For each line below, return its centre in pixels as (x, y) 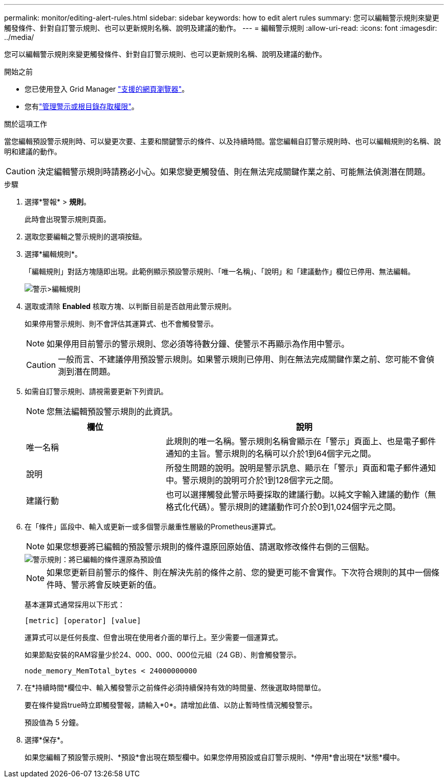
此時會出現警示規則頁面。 (68, 219)
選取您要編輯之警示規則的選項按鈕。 (85, 236)
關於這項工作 (26, 124)
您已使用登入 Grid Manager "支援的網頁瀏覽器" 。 (107, 89)
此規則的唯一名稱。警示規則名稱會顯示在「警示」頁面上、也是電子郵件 (301, 441)
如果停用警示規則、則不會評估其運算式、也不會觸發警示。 (121, 324)
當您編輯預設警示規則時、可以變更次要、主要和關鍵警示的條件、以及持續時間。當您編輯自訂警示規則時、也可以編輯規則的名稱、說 (222, 141)
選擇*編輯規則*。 (53, 254)
